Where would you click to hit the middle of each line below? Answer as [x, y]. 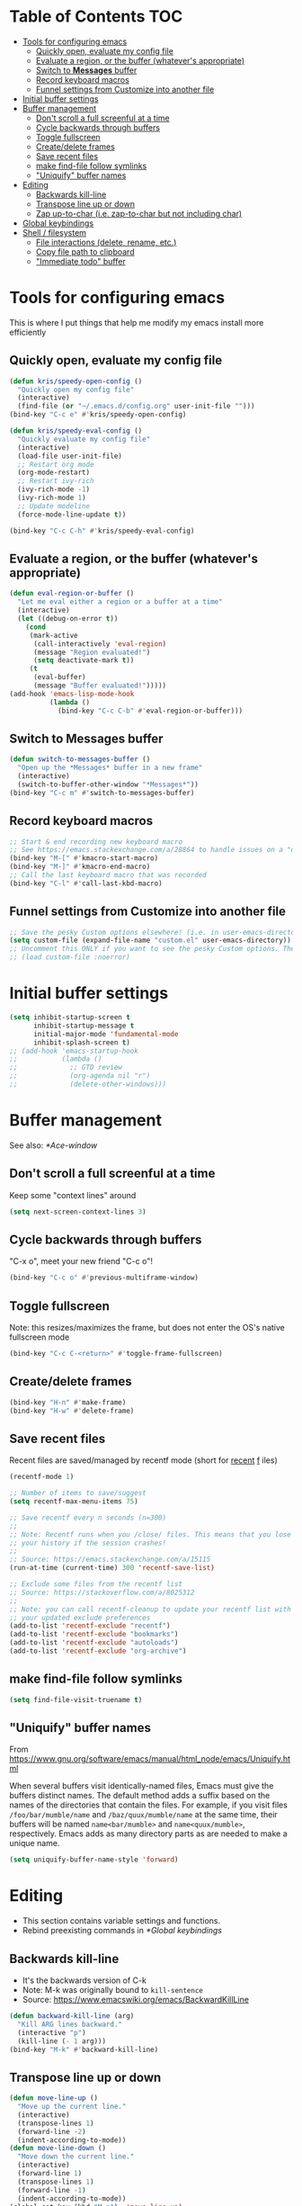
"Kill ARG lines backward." [70, 2024]
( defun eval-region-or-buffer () [72, 594]
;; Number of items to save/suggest [78, 1493]
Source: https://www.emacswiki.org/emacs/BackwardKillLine [136, 2000]
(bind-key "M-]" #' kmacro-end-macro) [80, 867]
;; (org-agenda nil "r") [80, 1076]
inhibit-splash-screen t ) [81, 1042]
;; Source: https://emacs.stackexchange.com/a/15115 [110, 1560]
